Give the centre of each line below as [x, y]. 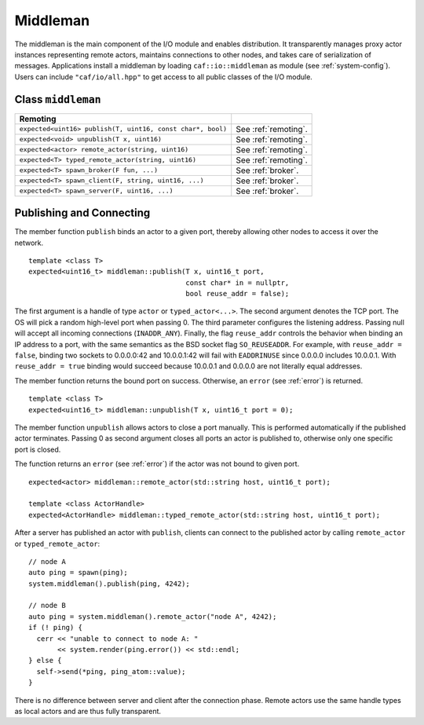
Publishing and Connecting [82, 213]
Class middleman [58, 99]
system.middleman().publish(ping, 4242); [109, 584]
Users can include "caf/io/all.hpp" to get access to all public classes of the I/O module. [164, 77]
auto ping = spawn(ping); [79, 573]
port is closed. [38, 449]
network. [29, 243]
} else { [45, 661]
